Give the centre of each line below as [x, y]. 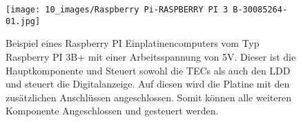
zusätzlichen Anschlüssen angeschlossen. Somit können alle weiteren [148, 97]
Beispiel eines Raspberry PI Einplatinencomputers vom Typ [133, 43]
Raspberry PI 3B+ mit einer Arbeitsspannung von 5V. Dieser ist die [151, 56]
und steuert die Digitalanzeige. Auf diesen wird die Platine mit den [148, 84]
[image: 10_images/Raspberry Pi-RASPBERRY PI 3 [117, 10]
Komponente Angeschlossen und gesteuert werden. [112, 111]
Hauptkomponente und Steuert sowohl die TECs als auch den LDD [148, 70]
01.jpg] [23, 21]
